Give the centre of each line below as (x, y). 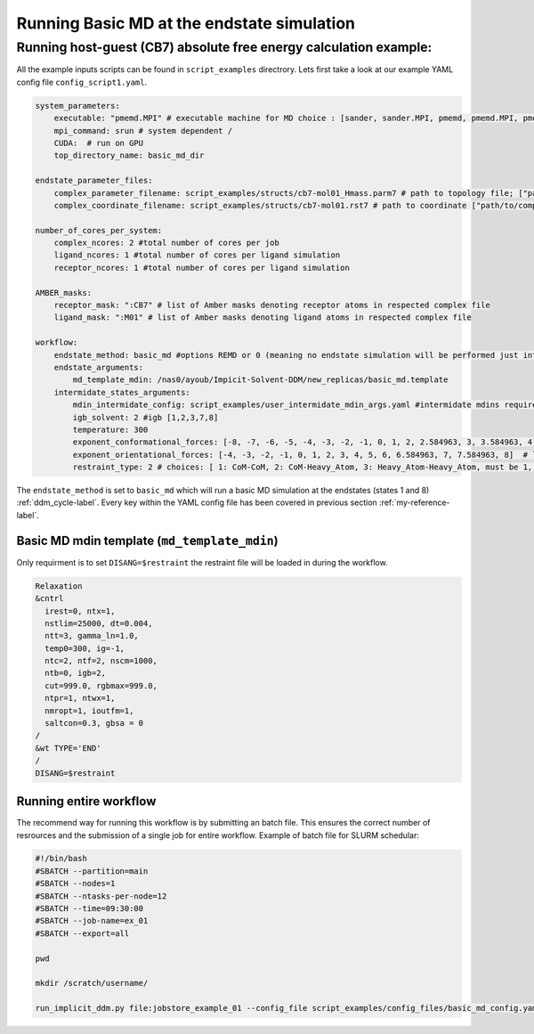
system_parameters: (77, 106)
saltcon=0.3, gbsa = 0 (94, 723)
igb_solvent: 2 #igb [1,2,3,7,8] (146, 417)
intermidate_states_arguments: (122, 392)
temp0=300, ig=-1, (85, 648)
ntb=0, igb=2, (76, 673)
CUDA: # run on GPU (99, 143)
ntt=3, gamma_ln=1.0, (92, 636)
